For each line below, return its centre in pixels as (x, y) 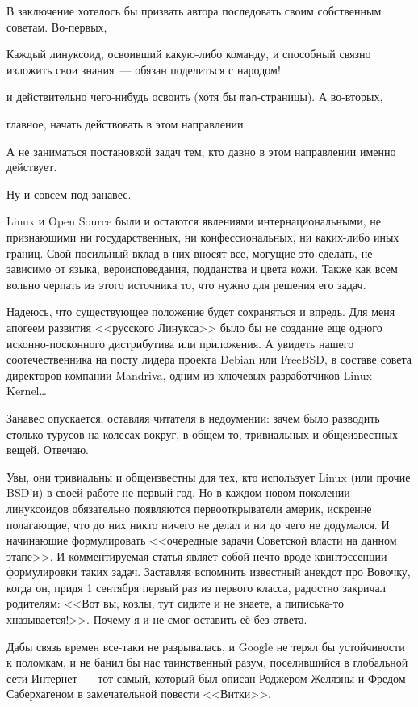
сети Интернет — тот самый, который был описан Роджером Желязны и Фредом (206, 678)
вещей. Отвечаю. (48, 450)
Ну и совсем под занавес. (69, 194)
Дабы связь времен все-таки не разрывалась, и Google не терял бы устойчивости (206, 646)
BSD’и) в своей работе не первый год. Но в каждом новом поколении (178, 492)
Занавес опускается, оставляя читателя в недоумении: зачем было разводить (193, 417)
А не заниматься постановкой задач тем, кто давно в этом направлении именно (201, 151)
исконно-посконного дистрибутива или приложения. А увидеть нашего (180, 343)
